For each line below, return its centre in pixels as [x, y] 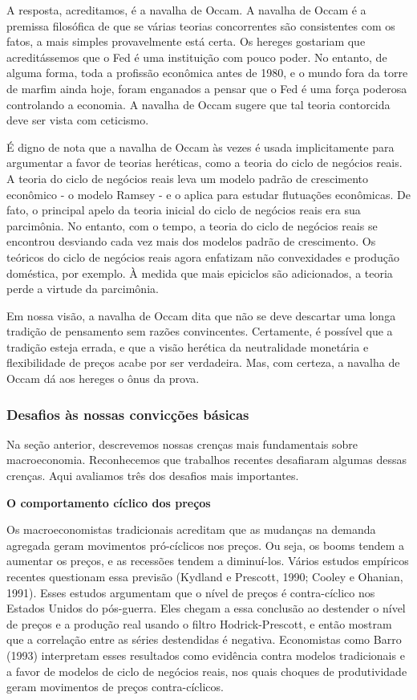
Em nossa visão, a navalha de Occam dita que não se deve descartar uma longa [201, 315]
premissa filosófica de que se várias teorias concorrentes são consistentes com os [201, 25]
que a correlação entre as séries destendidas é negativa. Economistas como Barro [204, 639]
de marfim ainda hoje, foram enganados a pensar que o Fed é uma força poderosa [207, 88]
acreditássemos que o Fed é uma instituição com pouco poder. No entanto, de [197, 57]
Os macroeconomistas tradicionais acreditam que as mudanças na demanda [191, 529]
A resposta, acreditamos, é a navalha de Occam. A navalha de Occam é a [186, 10]
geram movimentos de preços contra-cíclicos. [115, 687]
